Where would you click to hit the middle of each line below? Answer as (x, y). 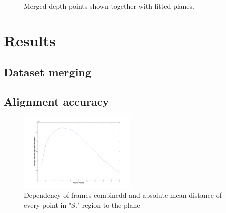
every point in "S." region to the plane (82, 204)
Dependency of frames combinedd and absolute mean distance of (123, 194)
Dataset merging (48, 72)
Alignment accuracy (57, 101)
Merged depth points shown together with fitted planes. (109, 6)
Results (30, 40)
